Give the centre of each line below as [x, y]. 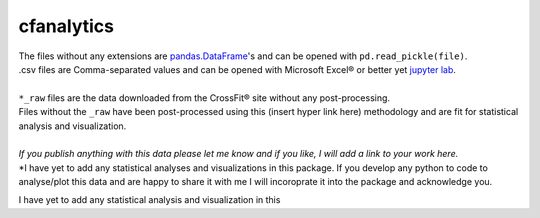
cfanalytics [66, 26]
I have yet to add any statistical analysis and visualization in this [149, 200]
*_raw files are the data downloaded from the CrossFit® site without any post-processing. [204, 97]
